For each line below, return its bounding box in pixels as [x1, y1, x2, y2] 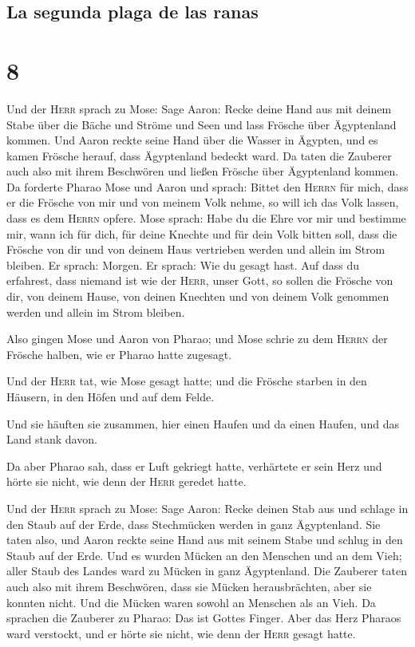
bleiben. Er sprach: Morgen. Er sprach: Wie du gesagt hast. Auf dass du [6, 256, 360, 273]
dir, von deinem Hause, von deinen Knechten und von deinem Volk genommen [6, 288, 389, 305]
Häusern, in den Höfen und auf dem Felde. [6, 389, 215, 404]
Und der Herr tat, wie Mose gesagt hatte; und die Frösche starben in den [6, 373, 367, 389]
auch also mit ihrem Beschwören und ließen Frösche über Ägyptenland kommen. [6, 163, 399, 180]
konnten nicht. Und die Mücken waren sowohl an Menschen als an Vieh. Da [6, 594, 376, 610]
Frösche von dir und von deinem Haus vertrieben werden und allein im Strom [6, 241, 385, 258]
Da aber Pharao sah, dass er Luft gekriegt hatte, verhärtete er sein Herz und [6, 457, 382, 474]
